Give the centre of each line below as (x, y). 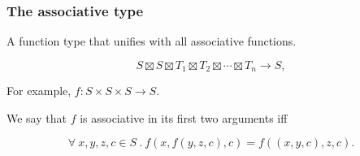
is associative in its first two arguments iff (184, 117)
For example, (39, 91)
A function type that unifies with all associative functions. (152, 41)
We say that (37, 117)
